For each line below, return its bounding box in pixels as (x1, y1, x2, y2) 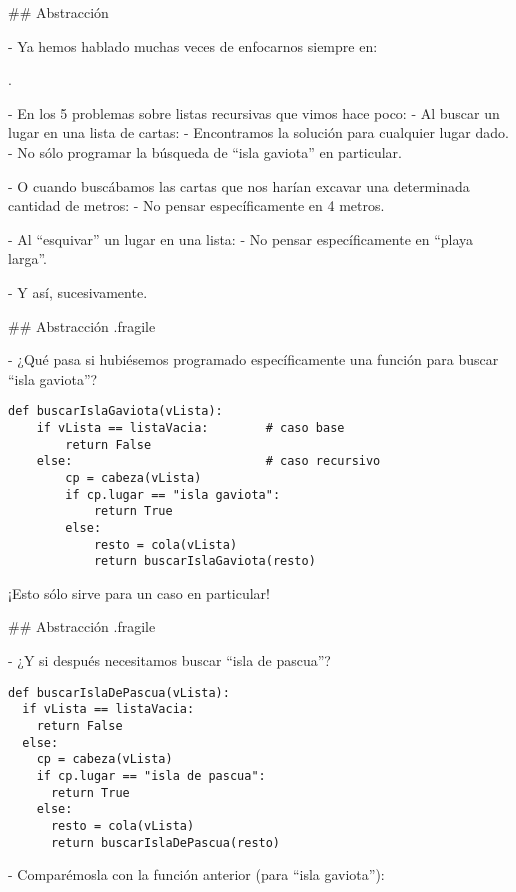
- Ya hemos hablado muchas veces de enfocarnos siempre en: (8, 35, 378, 56)
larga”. (8, 248, 47, 269)
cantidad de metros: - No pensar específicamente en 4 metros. (8, 195, 385, 216)
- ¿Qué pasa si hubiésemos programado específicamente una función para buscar (8, 349, 499, 370)
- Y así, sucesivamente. (8, 281, 148, 302)
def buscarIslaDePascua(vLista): (8, 685, 230, 700)
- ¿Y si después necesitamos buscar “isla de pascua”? (8, 650, 331, 671)
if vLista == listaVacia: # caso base (36, 420, 345, 435)
